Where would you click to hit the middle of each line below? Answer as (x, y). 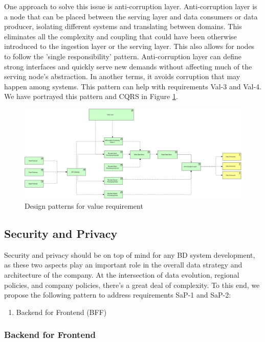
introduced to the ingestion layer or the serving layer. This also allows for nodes (129, 46)
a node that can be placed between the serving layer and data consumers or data (131, 16)
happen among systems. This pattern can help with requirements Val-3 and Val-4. (133, 86)
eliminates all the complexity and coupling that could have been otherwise (120, 36)
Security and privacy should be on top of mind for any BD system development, (130, 254)
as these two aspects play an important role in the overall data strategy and (123, 265)
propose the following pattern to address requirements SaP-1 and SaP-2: (118, 295)
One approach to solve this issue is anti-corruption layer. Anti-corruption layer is (131, 6)
